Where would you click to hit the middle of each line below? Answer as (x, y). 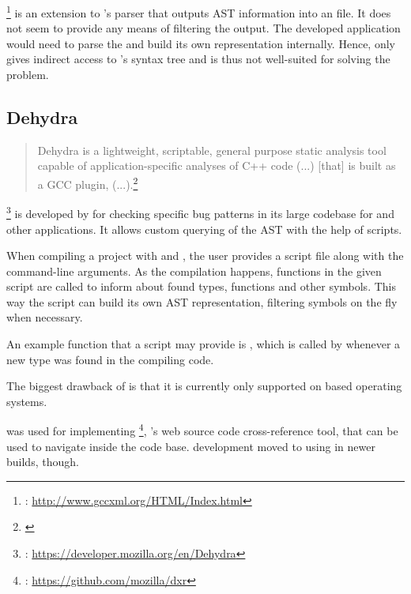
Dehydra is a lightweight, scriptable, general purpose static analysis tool (212, 150)
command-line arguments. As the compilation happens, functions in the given (194, 271)
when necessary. (45, 317)
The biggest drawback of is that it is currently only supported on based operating (204, 386)
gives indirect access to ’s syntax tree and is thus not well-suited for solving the (198, 59)
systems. (27, 401)
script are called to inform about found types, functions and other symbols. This (201, 286)
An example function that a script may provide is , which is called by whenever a (204, 344)
